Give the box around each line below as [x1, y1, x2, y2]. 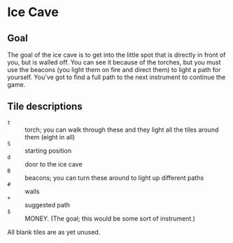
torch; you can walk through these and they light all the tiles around [24, 125, 219, 134]
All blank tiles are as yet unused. [7, 228, 101, 236]
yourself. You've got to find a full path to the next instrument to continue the [7, 73, 226, 81]
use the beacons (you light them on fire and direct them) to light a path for [7, 66, 221, 74]
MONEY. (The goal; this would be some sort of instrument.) [24, 214, 196, 223]
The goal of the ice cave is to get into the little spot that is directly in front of [7, 50, 226, 59]
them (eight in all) [24, 132, 76, 141]
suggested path [24, 200, 70, 209]
